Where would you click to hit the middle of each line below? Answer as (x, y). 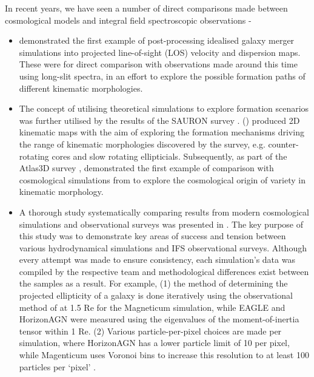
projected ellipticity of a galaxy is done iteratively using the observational (156, 295)
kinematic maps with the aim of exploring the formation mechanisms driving (162, 132)
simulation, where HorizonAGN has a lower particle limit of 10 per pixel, (154, 343)
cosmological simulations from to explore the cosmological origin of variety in (162, 179)
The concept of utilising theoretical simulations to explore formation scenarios (164, 108)
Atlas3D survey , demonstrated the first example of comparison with (146, 168)
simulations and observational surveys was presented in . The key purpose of (161, 224)
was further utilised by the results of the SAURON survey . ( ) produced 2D (159, 120)
